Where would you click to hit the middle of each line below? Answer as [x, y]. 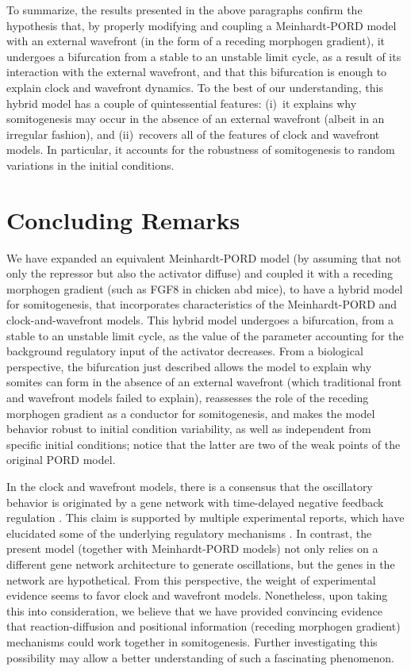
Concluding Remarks [123, 219]
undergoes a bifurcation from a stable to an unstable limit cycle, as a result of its [204, 56]
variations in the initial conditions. [90, 165]
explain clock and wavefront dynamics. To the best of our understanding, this [195, 87]
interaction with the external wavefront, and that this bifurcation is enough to [197, 72]
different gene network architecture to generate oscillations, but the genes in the [201, 564]
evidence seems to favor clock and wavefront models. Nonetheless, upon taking [197, 595]
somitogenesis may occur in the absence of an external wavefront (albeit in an [196, 119]
